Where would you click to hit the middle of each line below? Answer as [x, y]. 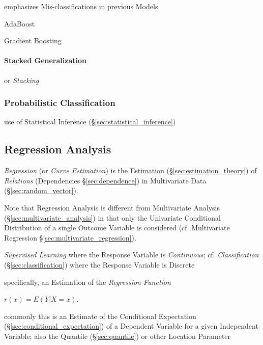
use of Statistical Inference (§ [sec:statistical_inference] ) [90, 122]
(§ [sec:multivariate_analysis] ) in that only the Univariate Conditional [112, 217]
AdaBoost [20, 23]
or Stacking [22, 80]
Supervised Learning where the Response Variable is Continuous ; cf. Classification [131, 255]
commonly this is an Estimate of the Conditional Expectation [100, 316]
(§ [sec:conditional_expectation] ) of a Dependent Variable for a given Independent [131, 326]
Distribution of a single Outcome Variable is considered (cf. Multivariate [117, 228]
